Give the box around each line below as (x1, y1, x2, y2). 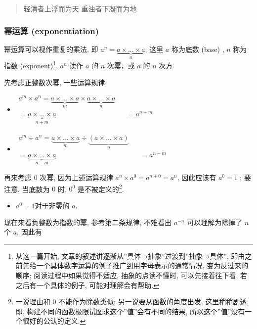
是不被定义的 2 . (77, 182, 124, 194)
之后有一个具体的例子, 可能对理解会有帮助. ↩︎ (15, 280, 159, 290)
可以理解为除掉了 (187, 217, 243, 227)
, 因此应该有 (177, 172, 216, 183)
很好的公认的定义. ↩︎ (22, 316, 86, 326)
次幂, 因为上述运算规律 (40, 172, 113, 183)
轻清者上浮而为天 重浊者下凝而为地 (23, 3, 137, 13)
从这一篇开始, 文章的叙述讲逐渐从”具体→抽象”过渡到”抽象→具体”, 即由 (15, 250, 245, 261)
